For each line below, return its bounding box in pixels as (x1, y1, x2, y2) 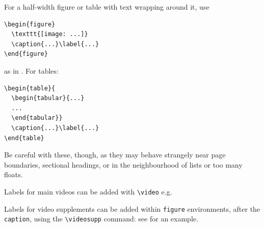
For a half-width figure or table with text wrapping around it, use (4, 2, 209, 12)
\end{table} (4, 134, 44, 142)
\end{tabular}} (11, 114, 63, 122)
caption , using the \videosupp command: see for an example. (4, 213, 198, 224)
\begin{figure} (4, 20, 56, 28)
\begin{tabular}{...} (11, 94, 85, 102)
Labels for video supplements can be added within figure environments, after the (4, 203, 260, 214)
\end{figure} (4, 50, 48, 58)
